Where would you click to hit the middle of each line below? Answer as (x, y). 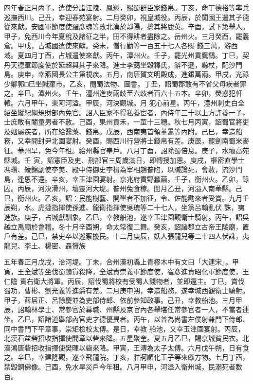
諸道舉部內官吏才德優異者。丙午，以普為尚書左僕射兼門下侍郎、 (147, 319)
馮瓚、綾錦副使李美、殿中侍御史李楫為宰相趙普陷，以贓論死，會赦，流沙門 (123, 169)
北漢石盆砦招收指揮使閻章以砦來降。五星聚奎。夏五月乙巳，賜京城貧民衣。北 (126, 338)
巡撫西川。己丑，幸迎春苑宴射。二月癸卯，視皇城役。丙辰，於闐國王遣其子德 (126, 17)
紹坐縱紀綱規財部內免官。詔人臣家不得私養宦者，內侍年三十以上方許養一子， (126, 112)
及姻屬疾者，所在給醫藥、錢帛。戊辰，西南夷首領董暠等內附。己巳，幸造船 (123, 131)
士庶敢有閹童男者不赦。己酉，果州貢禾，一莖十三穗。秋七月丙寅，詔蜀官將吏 (126, 122)
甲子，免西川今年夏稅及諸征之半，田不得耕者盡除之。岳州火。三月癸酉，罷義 (126, 36)
